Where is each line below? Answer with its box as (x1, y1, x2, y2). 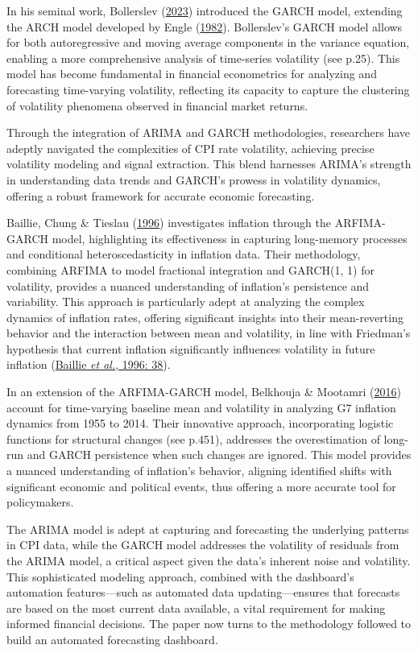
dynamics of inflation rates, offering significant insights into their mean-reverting (6, 308, 404, 325)
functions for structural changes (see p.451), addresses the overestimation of (6, 430, 380, 447)
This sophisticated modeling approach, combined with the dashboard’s (6, 568, 354, 585)
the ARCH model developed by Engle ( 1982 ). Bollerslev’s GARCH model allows (6, 18, 403, 35)
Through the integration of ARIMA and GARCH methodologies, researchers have (6, 124, 411, 141)
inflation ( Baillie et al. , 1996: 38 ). (6, 356, 171, 373)
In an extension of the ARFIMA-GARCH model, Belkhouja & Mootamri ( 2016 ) (6, 383, 401, 400)
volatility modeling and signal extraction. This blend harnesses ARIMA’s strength (6, 155, 412, 172)
